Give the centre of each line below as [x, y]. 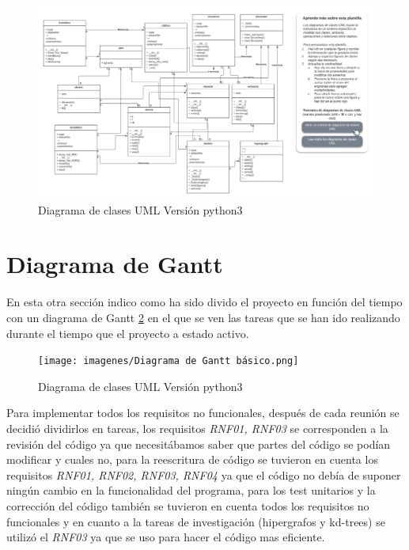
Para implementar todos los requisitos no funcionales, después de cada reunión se [203, 413]
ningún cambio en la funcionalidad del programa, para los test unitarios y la [191, 490]
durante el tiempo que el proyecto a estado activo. [128, 333]
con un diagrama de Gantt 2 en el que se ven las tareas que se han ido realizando [203, 317]
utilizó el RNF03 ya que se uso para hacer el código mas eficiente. [166, 537]
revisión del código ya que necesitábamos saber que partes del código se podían [199, 444]
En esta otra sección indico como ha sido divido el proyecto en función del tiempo [204, 302]
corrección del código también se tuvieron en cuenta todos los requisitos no [188, 505]
